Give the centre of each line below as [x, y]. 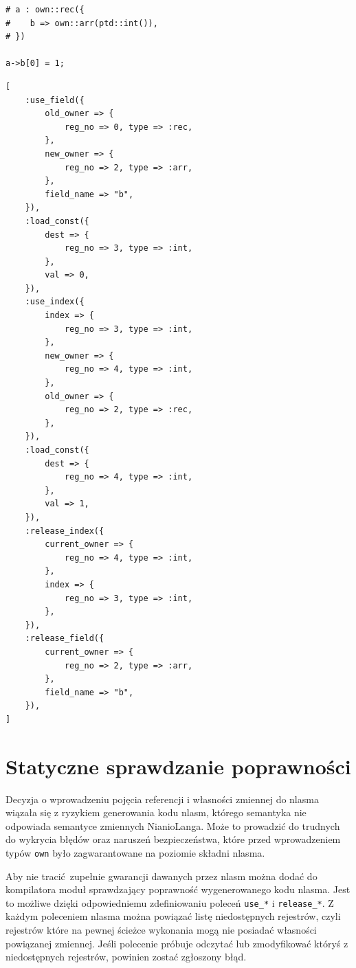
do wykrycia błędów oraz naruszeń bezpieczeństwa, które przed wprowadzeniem [173, 839]
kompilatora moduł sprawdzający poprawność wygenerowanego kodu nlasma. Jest [178, 889]
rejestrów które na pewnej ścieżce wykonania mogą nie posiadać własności [161, 930]
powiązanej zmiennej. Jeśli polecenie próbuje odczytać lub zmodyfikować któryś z [177, 943]
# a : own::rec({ [45, 10]
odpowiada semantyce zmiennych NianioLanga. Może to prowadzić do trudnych [173, 825]
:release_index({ [65, 531]
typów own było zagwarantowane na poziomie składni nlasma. [135, 852]
